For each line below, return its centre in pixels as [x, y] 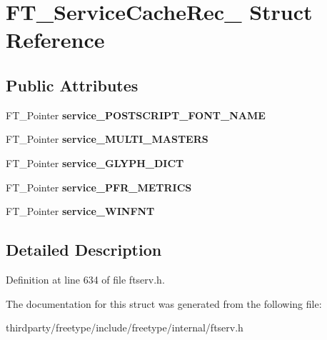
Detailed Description [84, 250]
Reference [55, 40]
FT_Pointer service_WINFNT [80, 211]
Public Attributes [72, 85]
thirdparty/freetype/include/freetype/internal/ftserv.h [125, 327]
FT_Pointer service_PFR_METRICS [99, 187]
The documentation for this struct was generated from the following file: [164, 303]
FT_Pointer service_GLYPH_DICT [95, 162]
